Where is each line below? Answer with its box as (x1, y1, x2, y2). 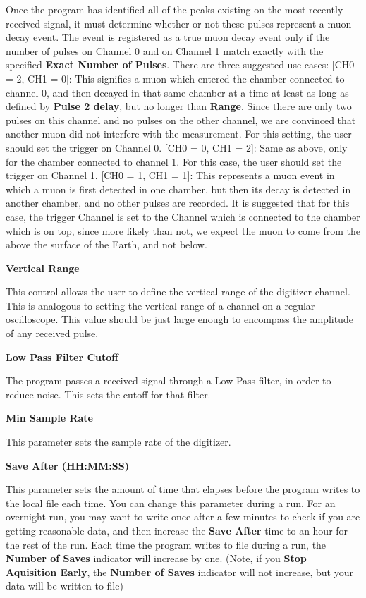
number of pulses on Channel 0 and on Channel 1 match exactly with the (6, 43, 324, 58)
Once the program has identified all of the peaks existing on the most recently (6, 2, 343, 16)
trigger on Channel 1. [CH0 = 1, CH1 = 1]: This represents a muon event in (6, 168, 335, 183)
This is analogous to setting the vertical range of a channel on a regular (6, 298, 315, 312)
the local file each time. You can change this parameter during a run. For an (6, 495, 336, 510)
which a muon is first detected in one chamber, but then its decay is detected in (6, 181, 351, 196)
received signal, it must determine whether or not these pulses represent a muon (6, 16, 352, 30)
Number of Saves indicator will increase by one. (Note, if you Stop (6, 551, 307, 566)
